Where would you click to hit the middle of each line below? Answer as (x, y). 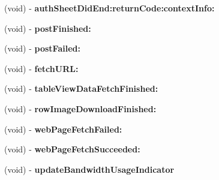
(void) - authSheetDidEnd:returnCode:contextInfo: (109, 8)
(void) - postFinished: (48, 28)
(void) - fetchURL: (41, 68)
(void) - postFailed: (42, 48)
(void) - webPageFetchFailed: (63, 129)
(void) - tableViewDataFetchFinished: (81, 88)
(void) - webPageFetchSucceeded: (72, 149)
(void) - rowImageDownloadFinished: (80, 108)
